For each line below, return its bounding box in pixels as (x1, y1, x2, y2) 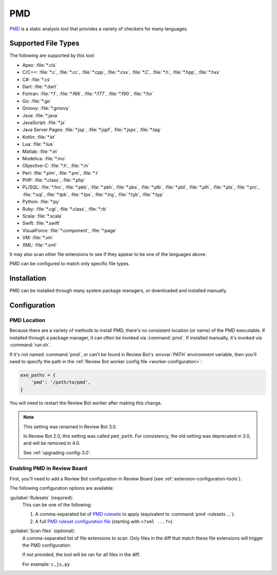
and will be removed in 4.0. (23, 440, 81, 447)
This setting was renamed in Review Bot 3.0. (23, 423, 117, 430)
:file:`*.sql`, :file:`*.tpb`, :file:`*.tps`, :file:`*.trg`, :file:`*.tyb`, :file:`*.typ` (22, 191, 164, 197)
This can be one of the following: (22, 502, 92, 508)
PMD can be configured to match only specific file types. (9, 261, 130, 267)
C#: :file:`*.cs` (22, 76, 51, 82)
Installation (9, 274, 46, 283)
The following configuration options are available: (9, 485, 114, 491)
